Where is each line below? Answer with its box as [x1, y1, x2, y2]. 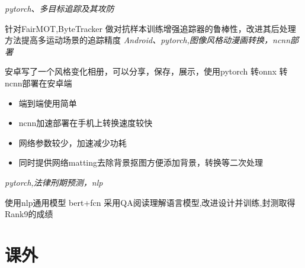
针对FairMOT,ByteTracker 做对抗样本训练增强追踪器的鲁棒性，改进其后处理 [5, 22, 296, 34]
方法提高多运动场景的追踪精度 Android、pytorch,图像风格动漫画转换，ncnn [5, 34, 291, 46]
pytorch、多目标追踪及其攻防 [5, 2, 114, 14]
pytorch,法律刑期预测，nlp [5, 176, 103, 188]
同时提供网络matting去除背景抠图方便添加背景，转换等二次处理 [18, 156, 264, 169]
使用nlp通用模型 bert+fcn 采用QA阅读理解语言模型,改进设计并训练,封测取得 [5, 196, 296, 208]
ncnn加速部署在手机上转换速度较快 [18, 117, 153, 129]
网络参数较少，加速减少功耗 [18, 136, 127, 148]
